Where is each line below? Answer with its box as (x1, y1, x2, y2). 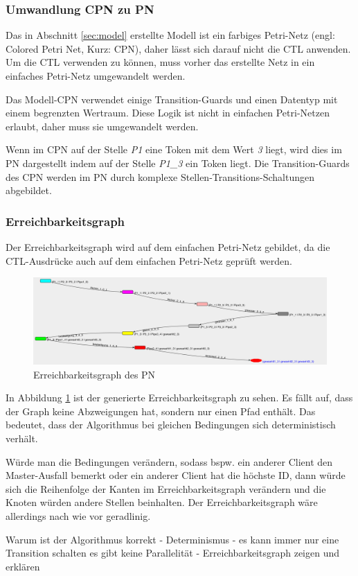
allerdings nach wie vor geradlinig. (6, 508, 151, 523)
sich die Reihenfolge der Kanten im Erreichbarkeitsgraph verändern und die (6, 481, 326, 496)
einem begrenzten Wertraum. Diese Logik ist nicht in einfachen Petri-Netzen (6, 105, 330, 120)
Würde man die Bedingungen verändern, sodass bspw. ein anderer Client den (6, 454, 333, 469)
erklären (6, 559, 40, 573)
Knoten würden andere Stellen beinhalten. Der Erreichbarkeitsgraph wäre (6, 495, 318, 509)
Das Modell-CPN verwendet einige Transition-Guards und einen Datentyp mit (6, 91, 338, 106)
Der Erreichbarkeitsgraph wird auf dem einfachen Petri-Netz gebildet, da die (6, 239, 330, 254)
